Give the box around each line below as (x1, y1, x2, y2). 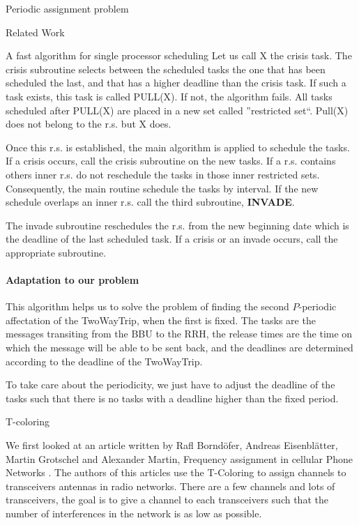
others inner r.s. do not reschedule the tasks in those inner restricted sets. (6, 167, 320, 181)
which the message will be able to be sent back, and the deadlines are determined (6, 340, 353, 355)
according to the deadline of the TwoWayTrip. (6, 353, 203, 368)
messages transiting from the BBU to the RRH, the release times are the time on (6, 326, 353, 341)
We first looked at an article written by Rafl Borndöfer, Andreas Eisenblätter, (6, 438, 338, 452)
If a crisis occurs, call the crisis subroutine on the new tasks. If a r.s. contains (6, 153, 336, 168)
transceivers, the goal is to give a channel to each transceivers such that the (6, 492, 328, 507)
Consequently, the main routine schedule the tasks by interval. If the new (6, 181, 319, 195)
